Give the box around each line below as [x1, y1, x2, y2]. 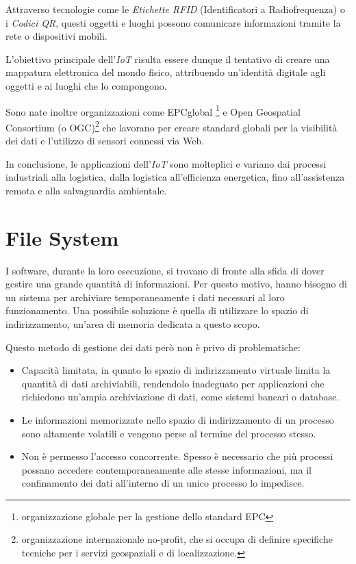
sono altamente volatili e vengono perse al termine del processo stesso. [21, 426, 316, 440]
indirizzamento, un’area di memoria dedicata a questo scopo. [5, 316, 260, 331]
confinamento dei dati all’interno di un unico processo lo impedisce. [21, 476, 305, 490]
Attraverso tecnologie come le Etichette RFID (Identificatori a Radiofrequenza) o [5, 2, 345, 16]
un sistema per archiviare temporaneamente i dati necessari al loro [5, 290, 285, 304]
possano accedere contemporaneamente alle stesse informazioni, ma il [21, 462, 311, 476]
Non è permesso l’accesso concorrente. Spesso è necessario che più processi [21, 449, 333, 463]
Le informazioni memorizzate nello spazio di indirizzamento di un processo [21, 412, 334, 426]
